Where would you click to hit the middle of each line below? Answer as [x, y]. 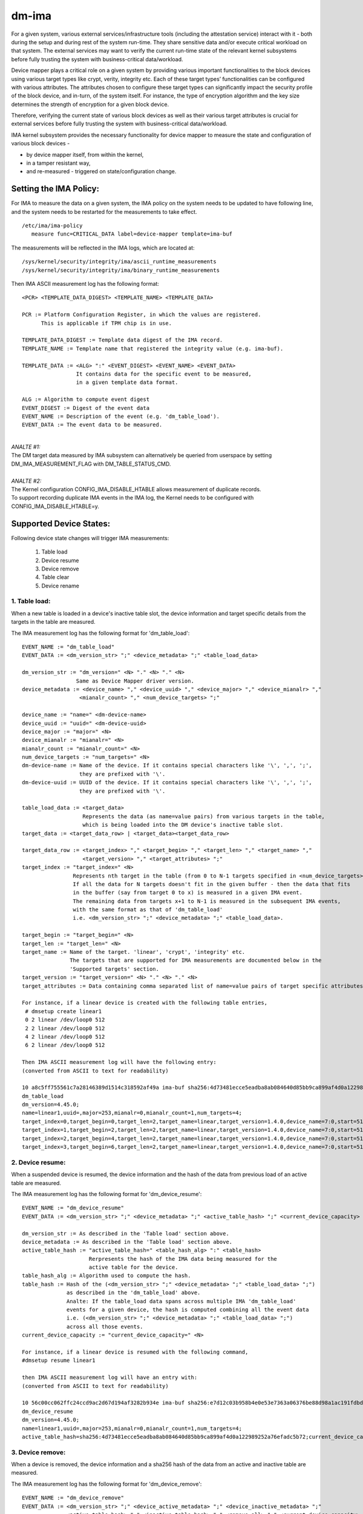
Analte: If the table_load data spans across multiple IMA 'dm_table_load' [181, 1301]
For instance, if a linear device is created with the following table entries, [145, 1003]
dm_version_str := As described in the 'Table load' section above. [126, 1233]
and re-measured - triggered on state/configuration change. [101, 171]
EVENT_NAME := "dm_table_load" [68, 647]
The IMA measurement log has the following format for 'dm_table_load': [100, 633]
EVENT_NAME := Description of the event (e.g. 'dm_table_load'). [121, 416]
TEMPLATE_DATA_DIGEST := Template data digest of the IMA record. [123, 340]
